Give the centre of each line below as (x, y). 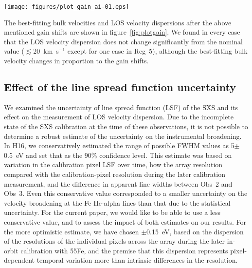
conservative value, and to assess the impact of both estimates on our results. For (125, 221)
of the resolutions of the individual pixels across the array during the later (115, 241)
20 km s (46, 51)
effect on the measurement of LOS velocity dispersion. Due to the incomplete (119, 117)
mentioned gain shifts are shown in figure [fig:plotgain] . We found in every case (122, 32)
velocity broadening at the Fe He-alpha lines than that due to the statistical (117, 202)
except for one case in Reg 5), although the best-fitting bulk (157, 51)
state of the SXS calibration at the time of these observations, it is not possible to (126, 126)
